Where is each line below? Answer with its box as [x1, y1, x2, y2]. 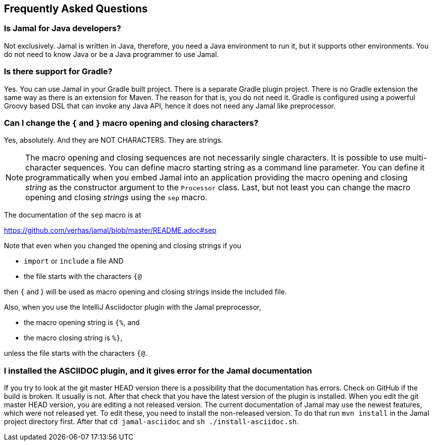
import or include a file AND [24, 257, 124, 266]
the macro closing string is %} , [24, 334, 122, 342]
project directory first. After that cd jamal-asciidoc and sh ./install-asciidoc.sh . [4, 417, 299, 426]
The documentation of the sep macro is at [4, 211, 141, 220]
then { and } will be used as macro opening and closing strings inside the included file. [4, 287, 287, 296]
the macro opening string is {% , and [24, 318, 140, 327]
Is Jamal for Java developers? [4, 23, 121, 34]
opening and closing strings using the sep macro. [25, 192, 208, 203]
